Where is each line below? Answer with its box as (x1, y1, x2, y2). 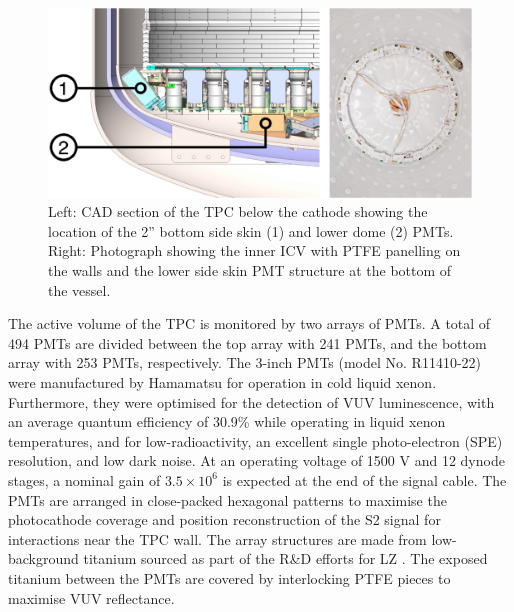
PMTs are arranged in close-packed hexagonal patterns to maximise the (8, 489, 447, 510)
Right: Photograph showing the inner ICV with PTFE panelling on (48, 240, 461, 261)
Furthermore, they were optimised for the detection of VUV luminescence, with (8, 391, 495, 412)
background (8, 548, 79, 569)
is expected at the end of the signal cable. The (222, 469, 507, 490)
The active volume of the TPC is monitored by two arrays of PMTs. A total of (8, 313, 491, 334)
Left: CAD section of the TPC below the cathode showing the (48, 201, 428, 222)
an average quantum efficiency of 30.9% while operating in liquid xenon (8, 411, 446, 432)
